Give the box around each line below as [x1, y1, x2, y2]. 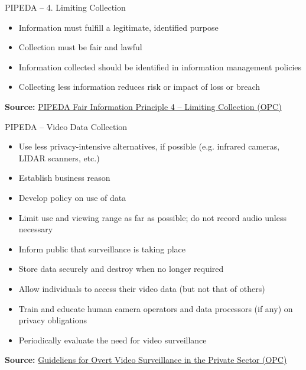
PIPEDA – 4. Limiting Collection [5, 1, 126, 13]
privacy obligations [18, 314, 87, 326]
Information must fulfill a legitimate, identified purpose [18, 21, 219, 33]
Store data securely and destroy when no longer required [18, 262, 224, 275]
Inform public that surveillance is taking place [18, 242, 185, 255]
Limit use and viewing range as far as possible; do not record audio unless [18, 211, 287, 223]
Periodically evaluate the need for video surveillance [18, 333, 207, 346]
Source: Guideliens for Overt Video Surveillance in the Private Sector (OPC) [5, 353, 287, 366]
